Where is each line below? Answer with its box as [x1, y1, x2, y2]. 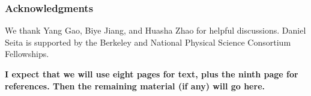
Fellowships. [5, 47, 49, 60]
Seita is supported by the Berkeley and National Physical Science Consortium [5, 35, 291, 48]
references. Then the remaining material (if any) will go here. [5, 79, 265, 92]
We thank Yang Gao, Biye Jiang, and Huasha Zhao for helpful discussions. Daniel [5, 24, 306, 37]
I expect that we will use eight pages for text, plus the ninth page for [5, 68, 298, 80]
